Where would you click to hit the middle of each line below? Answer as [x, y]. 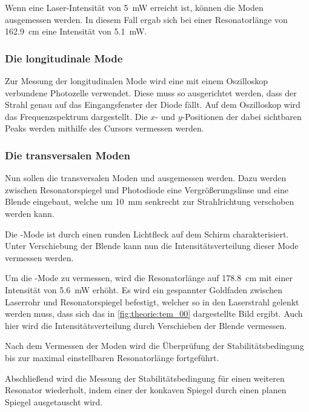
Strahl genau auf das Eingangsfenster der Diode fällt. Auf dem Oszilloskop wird [153, 105]
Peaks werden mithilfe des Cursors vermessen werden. [105, 128]
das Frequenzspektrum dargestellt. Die [76, 116]
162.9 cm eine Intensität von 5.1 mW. [76, 31]
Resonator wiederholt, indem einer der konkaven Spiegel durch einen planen [146, 390]
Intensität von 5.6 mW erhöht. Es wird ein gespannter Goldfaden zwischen [144, 289]
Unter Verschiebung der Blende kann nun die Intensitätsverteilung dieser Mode [152, 246]
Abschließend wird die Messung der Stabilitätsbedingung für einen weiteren [145, 378]
